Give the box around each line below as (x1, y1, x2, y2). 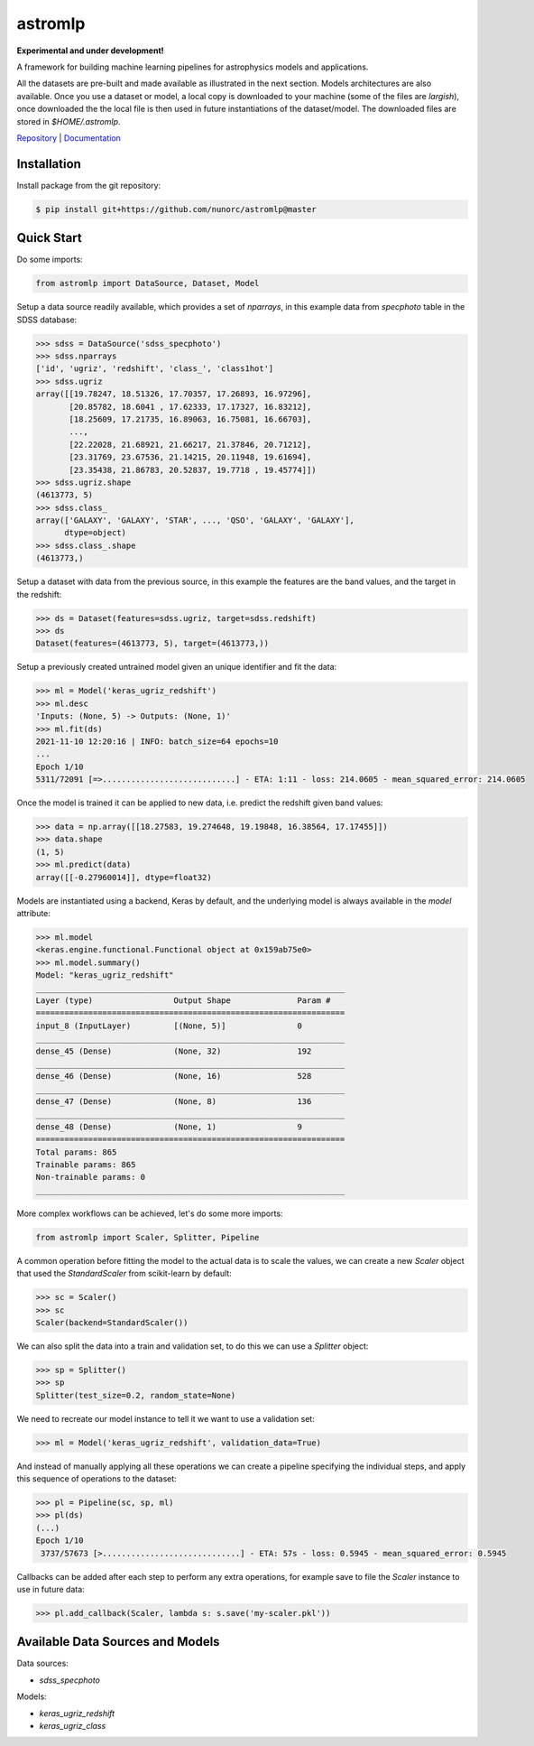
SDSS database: (16, 314, 78, 325)
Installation (16, 156, 81, 172)
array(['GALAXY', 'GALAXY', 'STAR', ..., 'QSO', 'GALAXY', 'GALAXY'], (35, 515, 355, 525)
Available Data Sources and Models (16, 1634, 220, 1649)
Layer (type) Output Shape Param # (35, 995, 331, 1006)
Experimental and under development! (16, 45, 164, 56)
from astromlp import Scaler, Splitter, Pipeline (35, 1232, 260, 1242)
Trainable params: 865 (35, 1160, 136, 1170)
